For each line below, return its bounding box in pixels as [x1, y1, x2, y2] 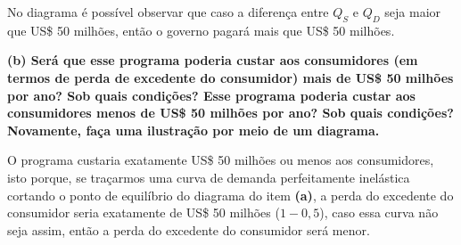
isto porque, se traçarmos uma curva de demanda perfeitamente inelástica [7, 167, 410, 186]
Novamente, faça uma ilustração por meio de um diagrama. [7, 120, 380, 139]
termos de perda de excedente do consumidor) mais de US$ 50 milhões [7, 68, 454, 86]
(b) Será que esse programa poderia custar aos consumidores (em [7, 51, 418, 69]
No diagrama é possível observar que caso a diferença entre [7, 3, 329, 20]
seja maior [384, 3, 441, 20]
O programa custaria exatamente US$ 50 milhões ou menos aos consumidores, [7, 151, 434, 169]
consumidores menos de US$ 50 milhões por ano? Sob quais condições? [7, 103, 454, 122]
